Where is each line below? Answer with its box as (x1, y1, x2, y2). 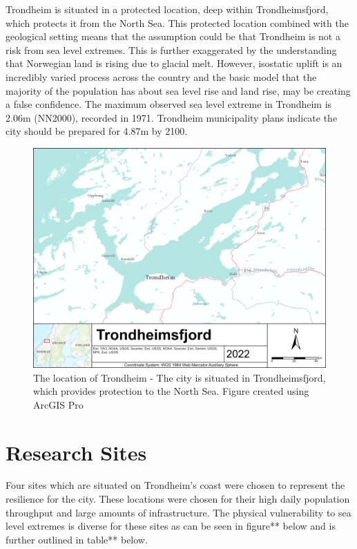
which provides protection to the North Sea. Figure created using (33, 384, 309, 398)
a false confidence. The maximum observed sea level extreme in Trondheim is (6, 97, 332, 111)
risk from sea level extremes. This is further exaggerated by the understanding (6, 42, 337, 57)
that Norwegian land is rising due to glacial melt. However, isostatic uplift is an (6, 56, 342, 71)
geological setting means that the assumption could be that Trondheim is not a (6, 29, 340, 44)
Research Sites (6, 438, 147, 466)
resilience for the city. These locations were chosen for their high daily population (6, 492, 350, 506)
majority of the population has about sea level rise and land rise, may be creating (6, 83, 351, 97)
